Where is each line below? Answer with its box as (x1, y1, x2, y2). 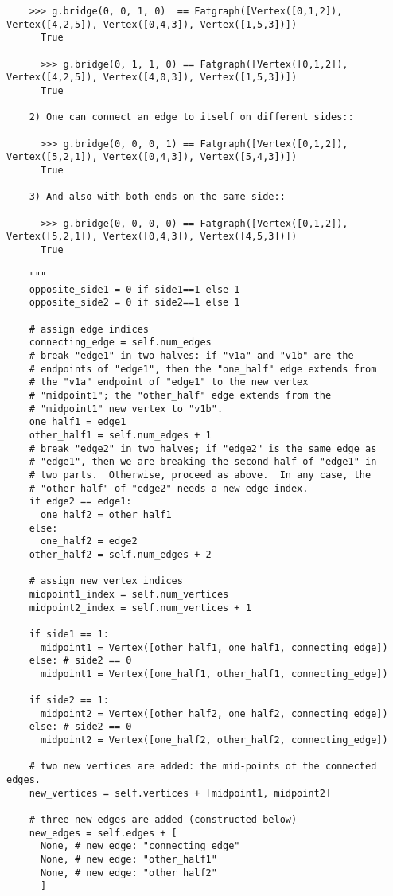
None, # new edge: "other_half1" (40, 854, 217, 865)
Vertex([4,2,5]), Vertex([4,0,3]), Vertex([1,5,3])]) (6, 72, 298, 84)
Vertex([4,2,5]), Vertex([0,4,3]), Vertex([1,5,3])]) (6, 18, 298, 30)
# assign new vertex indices (29, 575, 183, 587)
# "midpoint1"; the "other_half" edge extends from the (29, 390, 332, 402)
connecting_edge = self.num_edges (29, 337, 212, 349)
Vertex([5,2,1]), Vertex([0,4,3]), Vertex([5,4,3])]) (6, 151, 298, 163)
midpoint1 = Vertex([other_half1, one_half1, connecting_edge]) (40, 641, 388, 653)
